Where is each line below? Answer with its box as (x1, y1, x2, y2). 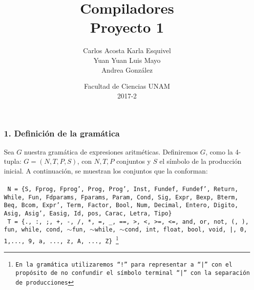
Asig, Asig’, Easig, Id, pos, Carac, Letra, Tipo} (4, 210, 172, 217)
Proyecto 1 (90, 17, 164, 37)
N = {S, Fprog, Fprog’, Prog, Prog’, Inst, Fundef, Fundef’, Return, (7, 185, 238, 193)
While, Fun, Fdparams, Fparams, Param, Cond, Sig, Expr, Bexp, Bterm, (4, 193, 238, 201)
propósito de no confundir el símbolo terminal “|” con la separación (15, 269, 250, 276)
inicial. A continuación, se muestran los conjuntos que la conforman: (4, 165, 208, 175)
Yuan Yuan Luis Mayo (93, 55, 161, 65)
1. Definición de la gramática (4, 127, 120, 139)
